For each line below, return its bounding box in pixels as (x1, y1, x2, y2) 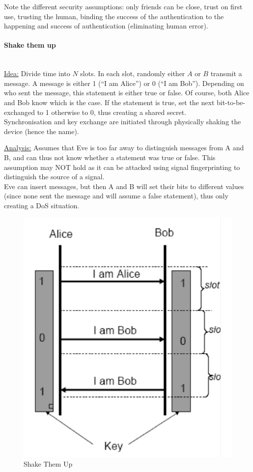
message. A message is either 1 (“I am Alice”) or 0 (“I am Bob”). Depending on (4, 78, 244, 88)
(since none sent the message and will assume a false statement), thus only (4, 191, 228, 201)
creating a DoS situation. (4, 200, 80, 210)
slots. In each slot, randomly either (80, 68, 185, 79)
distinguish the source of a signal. (4, 171, 105, 182)
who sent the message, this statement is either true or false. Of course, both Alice (4, 87, 250, 98)
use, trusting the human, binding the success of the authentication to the (4, 11, 224, 21)
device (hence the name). (4, 126, 79, 136)
